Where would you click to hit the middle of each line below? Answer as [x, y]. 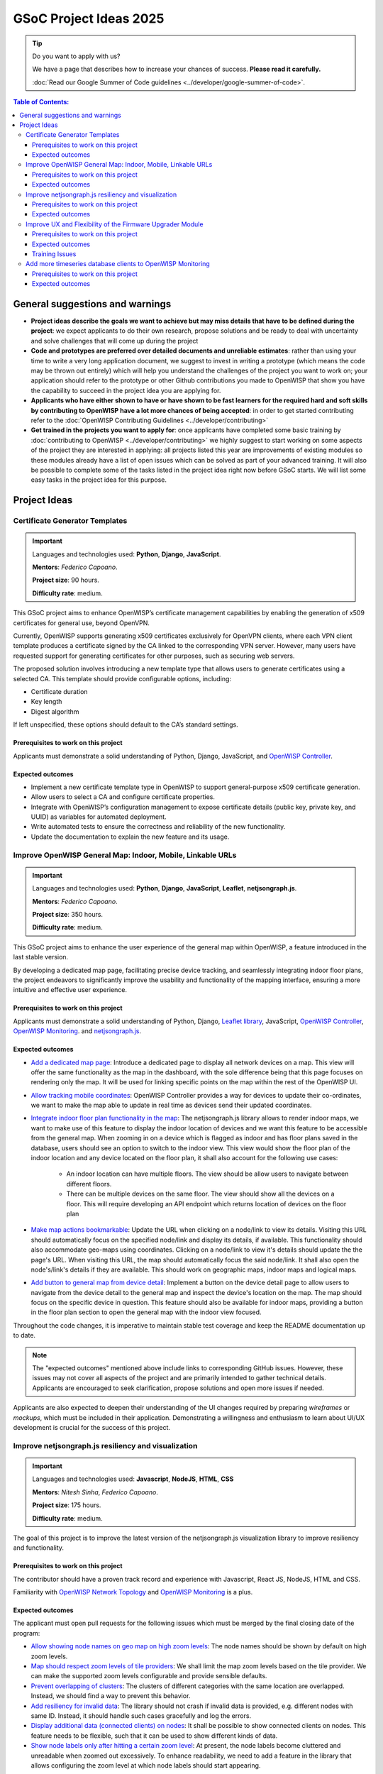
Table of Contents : [41, 102]
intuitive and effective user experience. [70, 990]
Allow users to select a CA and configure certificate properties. [123, 797]
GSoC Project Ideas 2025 [89, 18]
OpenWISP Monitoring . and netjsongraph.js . [77, 1031]
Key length [46, 702]
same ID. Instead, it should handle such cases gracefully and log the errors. [141, 1715]
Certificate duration [59, 691]
